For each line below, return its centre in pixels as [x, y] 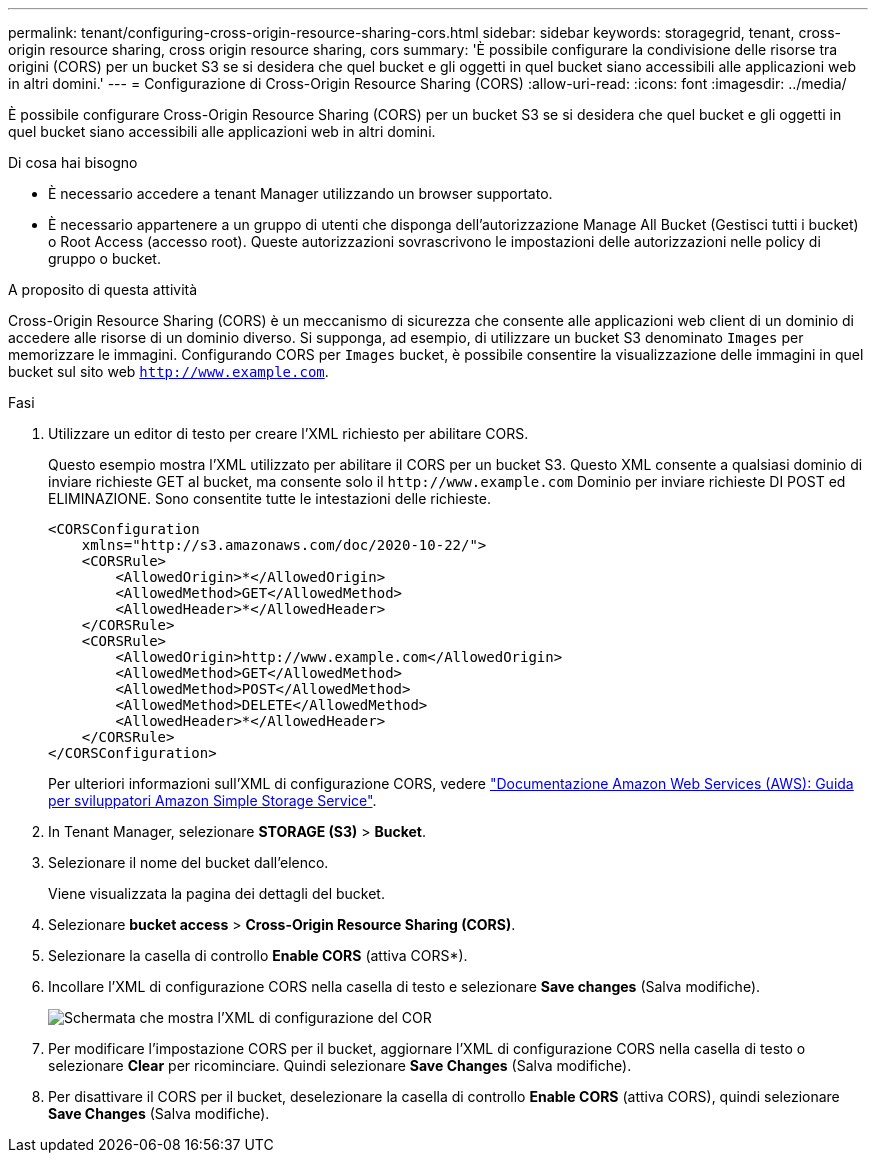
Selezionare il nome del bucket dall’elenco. [188, 862]
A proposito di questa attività [103, 289]
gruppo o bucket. [104, 258]
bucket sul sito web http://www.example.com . [168, 371]
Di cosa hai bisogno [73, 162]
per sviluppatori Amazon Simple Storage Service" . [212, 800]
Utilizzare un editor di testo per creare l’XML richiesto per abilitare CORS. [288, 433]
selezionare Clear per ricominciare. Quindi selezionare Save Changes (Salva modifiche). [340, 1065]
